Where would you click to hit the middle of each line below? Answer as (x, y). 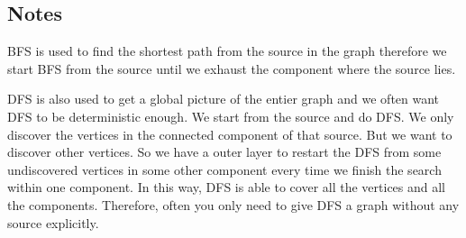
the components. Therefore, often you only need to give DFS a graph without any (233, 204)
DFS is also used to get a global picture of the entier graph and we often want (224, 99)
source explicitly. (53, 222)
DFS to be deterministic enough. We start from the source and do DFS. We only (231, 116)
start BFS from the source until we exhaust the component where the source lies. (232, 68)
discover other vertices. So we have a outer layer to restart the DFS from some (224, 152)
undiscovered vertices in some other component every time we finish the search (224, 169)
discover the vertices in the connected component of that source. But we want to (230, 134)
